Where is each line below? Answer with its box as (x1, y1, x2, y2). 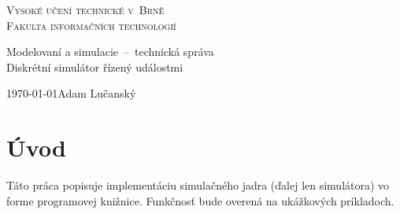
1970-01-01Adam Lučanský (6, 85, 136, 101)
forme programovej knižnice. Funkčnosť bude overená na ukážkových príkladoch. (6, 192, 394, 208)
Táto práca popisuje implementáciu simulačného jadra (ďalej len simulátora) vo (6, 177, 390, 194)
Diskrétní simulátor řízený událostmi (6, 58, 183, 75)
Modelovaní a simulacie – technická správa (6, 43, 214, 60)
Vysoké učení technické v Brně (6, 2, 165, 17)
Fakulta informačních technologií (6, 17, 176, 33)
